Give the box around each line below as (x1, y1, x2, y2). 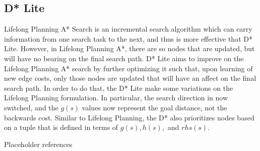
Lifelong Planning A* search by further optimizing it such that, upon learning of (4, 63, 253, 73)
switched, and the (4, 102, 58, 112)
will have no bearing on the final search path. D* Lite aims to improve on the (4, 53, 244, 63)
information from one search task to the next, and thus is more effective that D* (4, 33, 252, 44)
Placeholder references (4, 138, 73, 149)
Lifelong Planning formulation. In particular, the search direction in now (4, 92, 228, 103)
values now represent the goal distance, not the (82, 102, 227, 112)
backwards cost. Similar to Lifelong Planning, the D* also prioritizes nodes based (4, 112, 254, 122)
